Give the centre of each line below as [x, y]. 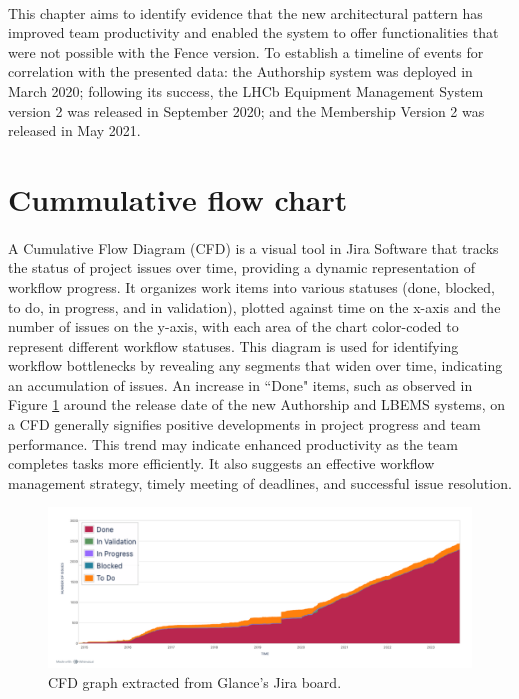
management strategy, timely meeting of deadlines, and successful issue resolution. [260, 482]
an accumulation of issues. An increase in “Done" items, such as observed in [240, 384]
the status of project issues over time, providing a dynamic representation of [241, 267]
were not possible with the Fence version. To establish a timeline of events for [246, 51]
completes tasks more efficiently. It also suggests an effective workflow [221, 463]
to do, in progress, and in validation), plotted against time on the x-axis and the [254, 306]
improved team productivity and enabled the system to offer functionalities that [253, 32]
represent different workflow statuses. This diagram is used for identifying [233, 345]
